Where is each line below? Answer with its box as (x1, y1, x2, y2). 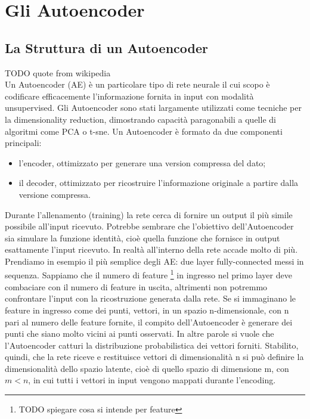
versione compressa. (18, 188, 91, 200)
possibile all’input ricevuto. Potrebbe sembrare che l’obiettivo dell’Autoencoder (5, 220, 294, 232)
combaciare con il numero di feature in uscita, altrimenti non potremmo (5, 280, 268, 293)
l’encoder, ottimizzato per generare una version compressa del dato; (18, 156, 266, 169)
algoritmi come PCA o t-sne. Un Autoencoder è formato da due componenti (5, 125, 283, 137)
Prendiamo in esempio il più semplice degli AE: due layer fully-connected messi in (5, 254, 304, 267)
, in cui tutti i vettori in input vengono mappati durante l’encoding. (28, 374, 276, 386)
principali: (5, 136, 42, 149)
